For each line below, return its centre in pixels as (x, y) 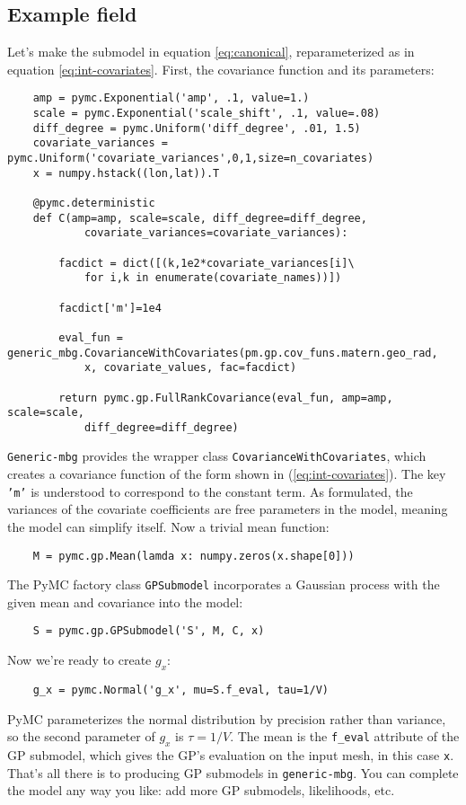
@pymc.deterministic (94, 203)
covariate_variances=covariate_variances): (216, 233)
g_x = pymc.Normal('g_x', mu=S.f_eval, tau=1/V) (180, 690)
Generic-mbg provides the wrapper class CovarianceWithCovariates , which (217, 456)
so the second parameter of (81, 736)
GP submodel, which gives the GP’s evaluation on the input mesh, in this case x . (231, 754)
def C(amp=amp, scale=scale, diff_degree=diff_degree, (200, 218)
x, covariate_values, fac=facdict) (190, 368)
